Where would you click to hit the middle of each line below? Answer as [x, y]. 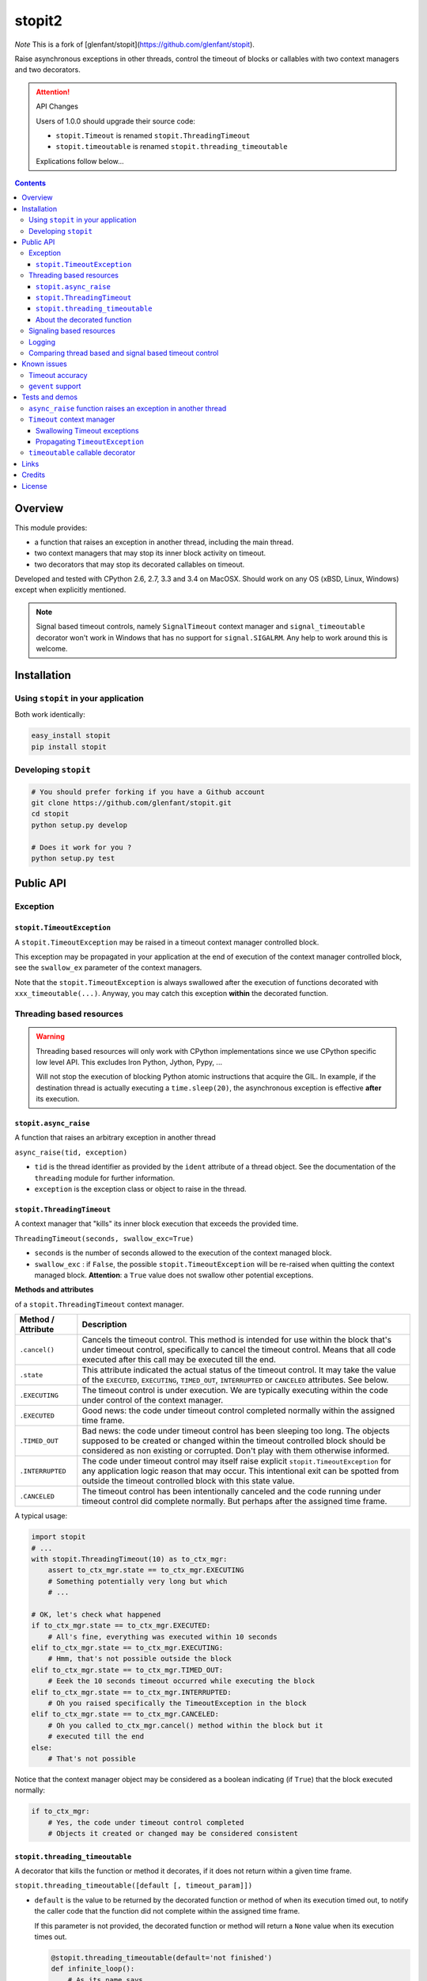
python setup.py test [73, 859]
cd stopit [50, 814]
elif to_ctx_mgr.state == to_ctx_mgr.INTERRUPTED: [132, 1692]
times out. [51, 1937]
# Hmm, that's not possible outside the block [140, 1659]
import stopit [59, 1537]
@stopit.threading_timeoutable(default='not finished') [162, 1958]
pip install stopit [69, 746]
